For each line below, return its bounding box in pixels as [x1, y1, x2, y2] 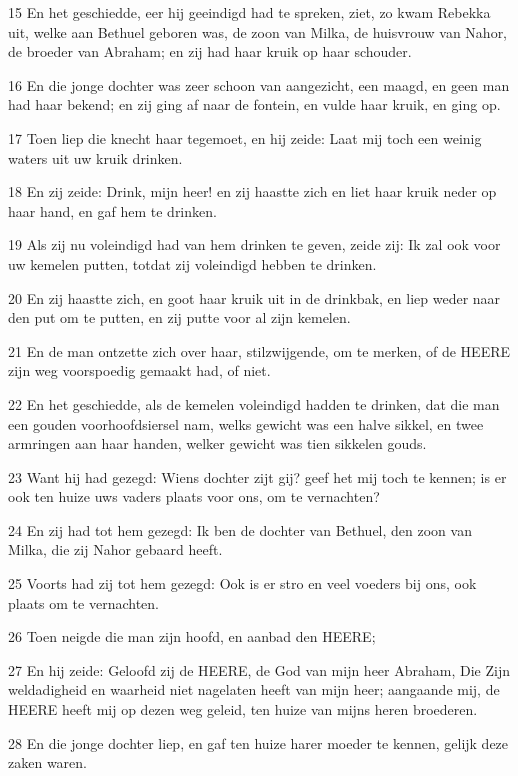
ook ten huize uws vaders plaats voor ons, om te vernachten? [8, 486, 380, 507]
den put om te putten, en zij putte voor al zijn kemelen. [8, 307, 351, 328]
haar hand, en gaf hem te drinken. [8, 200, 217, 221]
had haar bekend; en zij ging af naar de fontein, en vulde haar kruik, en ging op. [8, 94, 501, 115]
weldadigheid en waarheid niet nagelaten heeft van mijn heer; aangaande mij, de [8, 679, 500, 700]
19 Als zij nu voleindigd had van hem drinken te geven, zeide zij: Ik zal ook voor [8, 234, 501, 255]
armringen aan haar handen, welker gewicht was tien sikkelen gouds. [8, 433, 427, 454]
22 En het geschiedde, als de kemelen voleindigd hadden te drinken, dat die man [8, 393, 500, 414]
